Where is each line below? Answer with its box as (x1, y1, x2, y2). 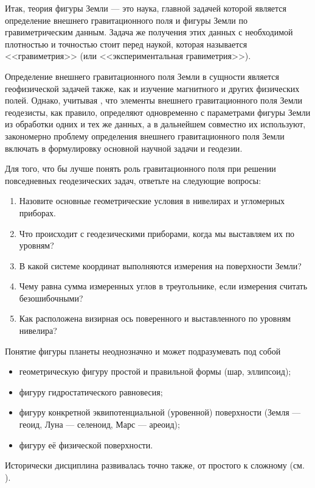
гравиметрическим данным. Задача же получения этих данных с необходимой (5, 26, 293, 38)
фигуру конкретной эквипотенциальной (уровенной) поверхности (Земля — (19, 406, 301, 419)
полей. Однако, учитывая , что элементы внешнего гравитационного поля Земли (5, 94, 303, 107)
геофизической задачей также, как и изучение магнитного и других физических (5, 82, 300, 94)
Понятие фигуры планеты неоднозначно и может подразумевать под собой (5, 344, 281, 357)
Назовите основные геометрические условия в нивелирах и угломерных (19, 194, 285, 207)
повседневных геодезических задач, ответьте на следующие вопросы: (5, 174, 261, 186)
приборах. (19, 206, 57, 219)
